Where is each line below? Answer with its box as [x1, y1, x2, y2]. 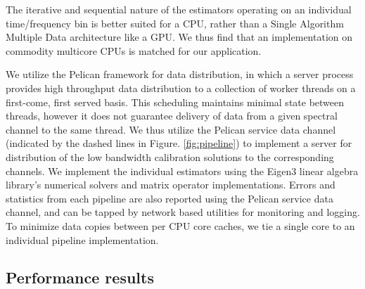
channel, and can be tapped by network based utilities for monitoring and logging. [6, 205, 360, 219]
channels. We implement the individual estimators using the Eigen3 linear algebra [6, 163, 359, 178]
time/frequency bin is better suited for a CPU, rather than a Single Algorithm [6, 15, 344, 30]
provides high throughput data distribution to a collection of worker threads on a [6, 80, 356, 95]
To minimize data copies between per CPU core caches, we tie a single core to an [6, 218, 355, 233]
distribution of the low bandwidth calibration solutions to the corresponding [6, 149, 334, 164]
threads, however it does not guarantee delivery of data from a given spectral [6, 108, 338, 123]
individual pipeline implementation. [6, 232, 159, 247]
